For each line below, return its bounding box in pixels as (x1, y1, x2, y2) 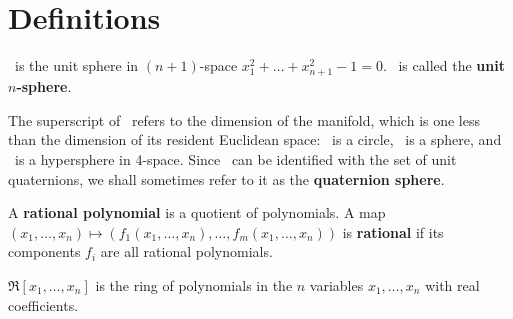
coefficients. (8, 294, 79, 315)
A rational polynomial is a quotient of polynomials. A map (8, 202, 386, 223)
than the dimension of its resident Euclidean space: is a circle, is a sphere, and (8, 129, 502, 150)
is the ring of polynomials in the (95, 275, 293, 296)
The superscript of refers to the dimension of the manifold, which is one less (8, 109, 481, 130)
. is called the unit (382, 55, 505, 76)
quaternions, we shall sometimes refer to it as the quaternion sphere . (8, 168, 445, 189)
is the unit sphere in (14, 55, 139, 76)
